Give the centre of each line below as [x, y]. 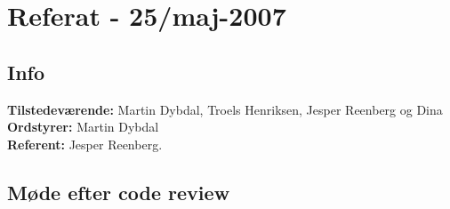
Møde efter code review [119, 192]
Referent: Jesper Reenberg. [85, 144]
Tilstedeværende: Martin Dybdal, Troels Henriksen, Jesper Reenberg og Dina [225, 109]
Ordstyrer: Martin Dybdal [83, 127]
